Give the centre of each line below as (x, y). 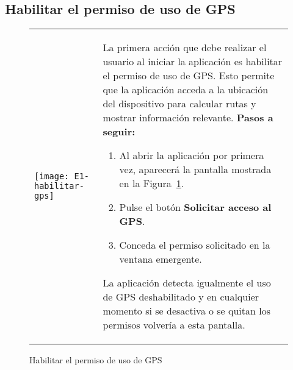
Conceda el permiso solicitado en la (195, 245)
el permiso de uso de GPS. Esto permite (189, 76)
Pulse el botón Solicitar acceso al (195, 207)
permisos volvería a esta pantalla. (174, 325)
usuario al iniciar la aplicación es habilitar (193, 62)
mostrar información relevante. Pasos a (188, 118)
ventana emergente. (161, 259)
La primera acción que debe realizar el (185, 48)
